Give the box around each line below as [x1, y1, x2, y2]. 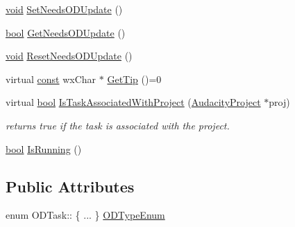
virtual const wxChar [6, 71, 96, 86]
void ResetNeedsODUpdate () [6, 48, 133, 63]
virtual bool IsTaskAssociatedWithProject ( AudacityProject [6, 95, 261, 109]
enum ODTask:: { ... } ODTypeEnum [6, 208, 165, 222]
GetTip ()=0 [107, 71, 162, 86]
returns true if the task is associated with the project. [6, 118, 230, 132]
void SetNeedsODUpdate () [6, 2, 123, 16]
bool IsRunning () [6, 141, 82, 156]
